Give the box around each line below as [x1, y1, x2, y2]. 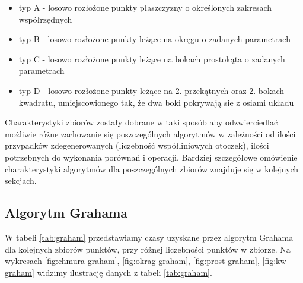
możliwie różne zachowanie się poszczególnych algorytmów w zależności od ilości [5, 127, 296, 140]
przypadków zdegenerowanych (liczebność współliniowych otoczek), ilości [5, 139, 269, 152]
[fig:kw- [262, 254, 289, 267]
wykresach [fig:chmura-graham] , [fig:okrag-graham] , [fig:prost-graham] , [5, 254, 260, 267]
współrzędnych [18, 12, 72, 25]
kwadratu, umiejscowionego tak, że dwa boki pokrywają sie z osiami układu [18, 96, 294, 108]
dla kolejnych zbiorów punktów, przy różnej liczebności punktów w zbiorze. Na [5, 243, 291, 255]
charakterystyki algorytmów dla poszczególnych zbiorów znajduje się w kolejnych [5, 162, 299, 175]
